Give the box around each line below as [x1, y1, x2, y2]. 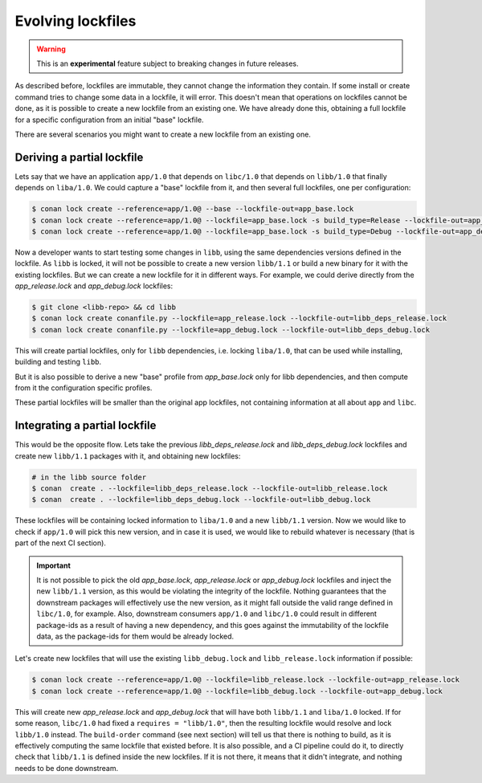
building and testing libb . [14, 357, 102, 367]
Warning [36, 44, 66, 54]
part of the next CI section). [14, 538, 106, 548]
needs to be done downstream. [14, 763, 119, 773]
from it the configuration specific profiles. [14, 383, 153, 393]
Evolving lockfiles [14, 12, 137, 30]
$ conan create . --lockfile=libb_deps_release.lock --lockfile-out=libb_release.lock [31, 484, 388, 493]
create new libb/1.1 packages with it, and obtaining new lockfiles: [14, 451, 241, 461]
